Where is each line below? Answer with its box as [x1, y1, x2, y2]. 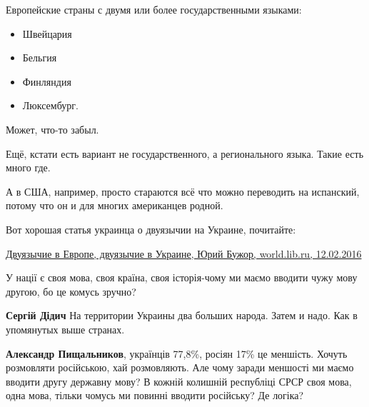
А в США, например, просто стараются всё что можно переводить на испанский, [6, 184, 360, 199]
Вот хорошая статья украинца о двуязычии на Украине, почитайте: [6, 221, 296, 236]
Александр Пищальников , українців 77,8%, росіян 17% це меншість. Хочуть [6, 346, 348, 361]
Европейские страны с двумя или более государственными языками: [6, 2, 302, 16]
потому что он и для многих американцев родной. [6, 198, 223, 213]
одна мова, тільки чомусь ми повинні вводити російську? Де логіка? [6, 388, 304, 403]
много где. [6, 160, 51, 175]
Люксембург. [22, 98, 79, 113]
